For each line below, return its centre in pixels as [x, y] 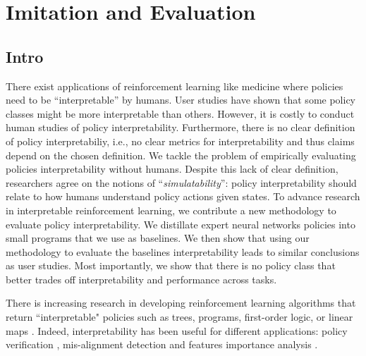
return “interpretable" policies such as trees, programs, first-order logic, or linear [179, 317]
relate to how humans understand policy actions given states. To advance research [183, 196]
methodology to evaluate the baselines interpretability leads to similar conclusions [183, 251]
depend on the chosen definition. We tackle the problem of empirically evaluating [181, 155]
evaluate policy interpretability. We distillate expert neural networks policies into [181, 224]
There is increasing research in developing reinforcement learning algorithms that [181, 303]
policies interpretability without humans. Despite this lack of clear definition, [172, 169]
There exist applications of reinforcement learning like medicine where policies [175, 86]
